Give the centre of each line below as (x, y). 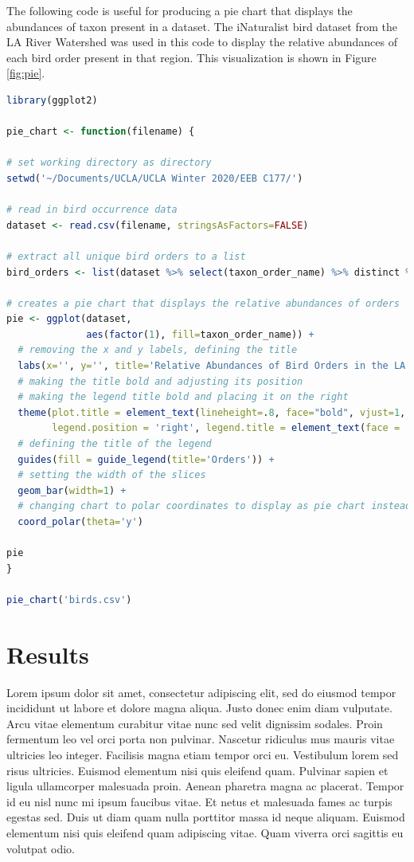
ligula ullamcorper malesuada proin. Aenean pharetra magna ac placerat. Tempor (205, 786)
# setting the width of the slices (112, 475)
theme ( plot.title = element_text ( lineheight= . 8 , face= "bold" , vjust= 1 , (212, 412)
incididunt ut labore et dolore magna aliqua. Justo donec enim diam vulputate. (199, 708)
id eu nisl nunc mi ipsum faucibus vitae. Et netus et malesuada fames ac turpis (199, 801)
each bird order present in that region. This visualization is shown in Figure (191, 57)
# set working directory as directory (109, 163)
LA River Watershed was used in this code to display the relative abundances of (202, 42)
